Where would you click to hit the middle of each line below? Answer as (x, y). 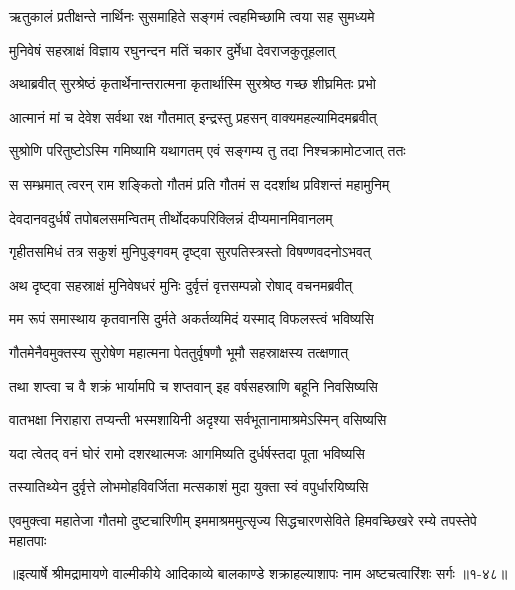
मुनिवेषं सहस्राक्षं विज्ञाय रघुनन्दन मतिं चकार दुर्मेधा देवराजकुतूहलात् (172, 49)
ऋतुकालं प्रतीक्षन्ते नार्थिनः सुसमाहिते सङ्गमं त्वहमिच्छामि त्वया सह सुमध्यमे (192, 16)
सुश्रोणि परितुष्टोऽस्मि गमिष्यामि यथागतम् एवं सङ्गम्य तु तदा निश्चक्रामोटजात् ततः (207, 150)
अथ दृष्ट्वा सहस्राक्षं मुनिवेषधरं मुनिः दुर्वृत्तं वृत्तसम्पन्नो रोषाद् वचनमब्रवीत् (181, 284)
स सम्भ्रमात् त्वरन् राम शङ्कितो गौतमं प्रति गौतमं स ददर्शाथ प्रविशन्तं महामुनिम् (199, 183)
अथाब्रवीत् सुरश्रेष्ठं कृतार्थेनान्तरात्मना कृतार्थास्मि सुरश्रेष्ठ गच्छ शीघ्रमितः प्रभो (192, 83)
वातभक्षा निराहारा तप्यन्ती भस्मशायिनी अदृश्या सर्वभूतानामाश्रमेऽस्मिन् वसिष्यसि (198, 419)
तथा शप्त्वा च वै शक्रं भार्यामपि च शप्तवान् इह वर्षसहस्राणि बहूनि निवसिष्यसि (193, 385)
